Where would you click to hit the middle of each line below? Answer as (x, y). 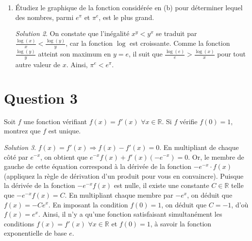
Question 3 (41, 98)
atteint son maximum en (75, 54)
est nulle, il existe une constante (161, 185)
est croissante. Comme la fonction (180, 43)
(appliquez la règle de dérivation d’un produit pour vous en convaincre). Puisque (124, 176)
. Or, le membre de (216, 157)
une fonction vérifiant (55, 121)
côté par (16, 157)
